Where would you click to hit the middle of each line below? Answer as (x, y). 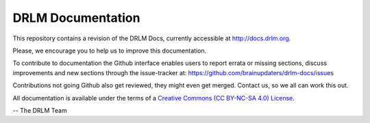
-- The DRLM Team (40, 110)
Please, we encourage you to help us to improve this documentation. (110, 51)
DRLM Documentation (76, 18)
